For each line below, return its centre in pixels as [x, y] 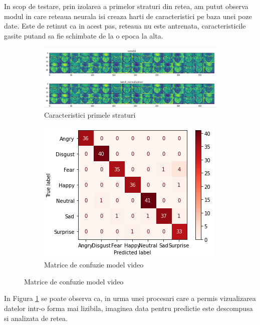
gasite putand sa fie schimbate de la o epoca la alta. [84, 35]
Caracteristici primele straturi [90, 115]
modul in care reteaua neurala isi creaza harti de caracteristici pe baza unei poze [128, 16]
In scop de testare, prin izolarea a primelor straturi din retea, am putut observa [126, 6]
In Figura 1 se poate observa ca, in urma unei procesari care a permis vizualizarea [130, 298]
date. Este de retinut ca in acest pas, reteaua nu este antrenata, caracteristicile [125, 26]
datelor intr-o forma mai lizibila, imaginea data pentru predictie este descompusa [128, 308]
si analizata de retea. [36, 318]
